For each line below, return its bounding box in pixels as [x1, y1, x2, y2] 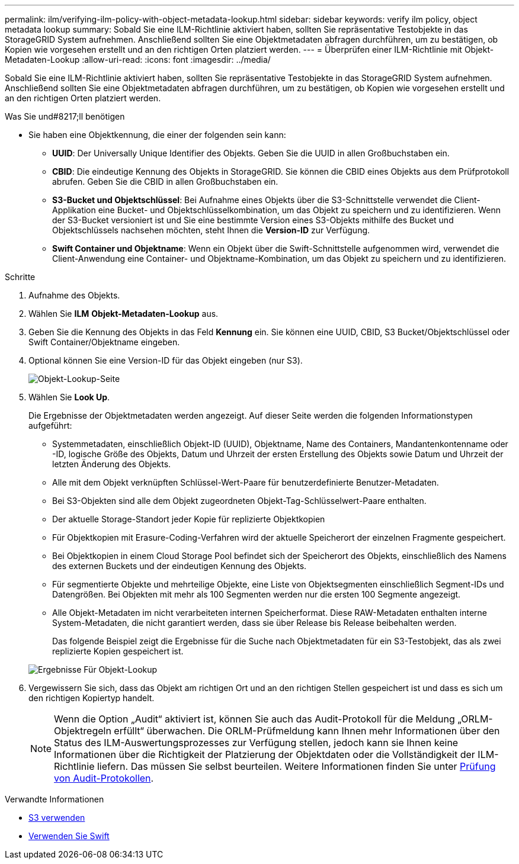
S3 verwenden [28, 812, 85, 823]
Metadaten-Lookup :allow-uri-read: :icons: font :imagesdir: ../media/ [5, 54, 271, 65]
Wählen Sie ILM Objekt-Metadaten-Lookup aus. [28, 309, 219, 319]
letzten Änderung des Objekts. [52, 459, 171, 469]
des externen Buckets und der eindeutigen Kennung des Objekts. [52, 561, 307, 571]
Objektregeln [54, 725, 111, 737]
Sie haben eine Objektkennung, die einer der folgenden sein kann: [28, 130, 286, 140]
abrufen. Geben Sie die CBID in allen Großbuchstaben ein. [52, 176, 278, 187]
